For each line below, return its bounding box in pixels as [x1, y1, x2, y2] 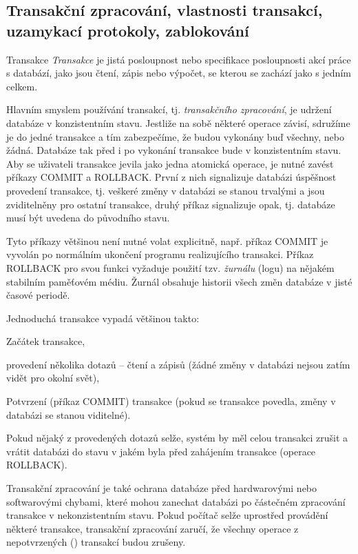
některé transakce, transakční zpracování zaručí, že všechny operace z [6, 521, 299, 535]
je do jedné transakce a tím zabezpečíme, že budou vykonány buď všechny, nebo [6, 129, 344, 144]
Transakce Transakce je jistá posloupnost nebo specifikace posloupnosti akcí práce [6, 52, 351, 66]
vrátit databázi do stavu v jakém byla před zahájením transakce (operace [6, 444, 316, 458]
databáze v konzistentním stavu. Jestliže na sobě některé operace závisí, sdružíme [6, 115, 350, 130]
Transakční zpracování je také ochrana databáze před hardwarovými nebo [6, 481, 317, 495]
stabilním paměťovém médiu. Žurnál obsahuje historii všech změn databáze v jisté [6, 274, 352, 288]
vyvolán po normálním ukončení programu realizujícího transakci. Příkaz [6, 247, 314, 261]
